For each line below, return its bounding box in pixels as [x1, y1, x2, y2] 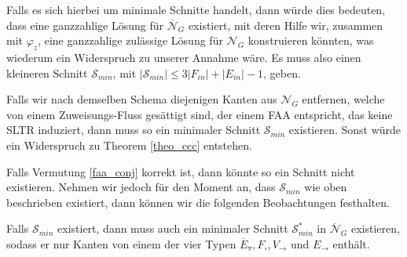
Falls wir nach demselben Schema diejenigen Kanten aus [6, 91, 277, 107]
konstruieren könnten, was [247, 32, 374, 49]
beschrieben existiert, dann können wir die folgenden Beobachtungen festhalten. [6, 194, 390, 210]
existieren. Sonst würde [288, 121, 401, 138]
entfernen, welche [302, 91, 385, 107]
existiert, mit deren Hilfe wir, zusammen [188, 16, 383, 33]
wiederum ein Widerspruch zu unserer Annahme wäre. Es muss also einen [6, 49, 361, 65]
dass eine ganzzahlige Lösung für [6, 16, 163, 33]
